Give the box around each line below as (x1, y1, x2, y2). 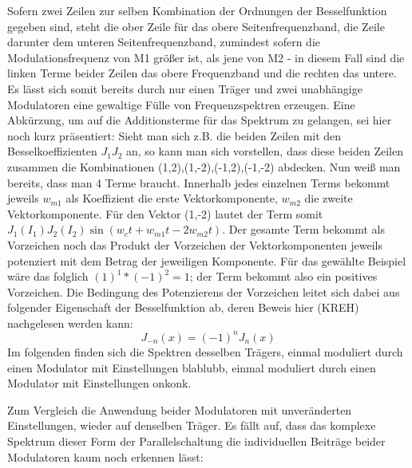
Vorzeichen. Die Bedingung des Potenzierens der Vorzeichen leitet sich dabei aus (7, 283, 400, 300)
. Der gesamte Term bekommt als (222, 221, 385, 238)
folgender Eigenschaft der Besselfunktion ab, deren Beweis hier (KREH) (7, 299, 359, 316)
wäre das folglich (7, 268, 89, 285)
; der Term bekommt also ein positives (189, 268, 378, 285)
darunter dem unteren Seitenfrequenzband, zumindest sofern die (7, 33, 320, 50)
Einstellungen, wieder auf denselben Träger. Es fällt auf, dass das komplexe (7, 417, 376, 434)
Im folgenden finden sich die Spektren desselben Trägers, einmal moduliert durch (7, 343, 403, 360)
